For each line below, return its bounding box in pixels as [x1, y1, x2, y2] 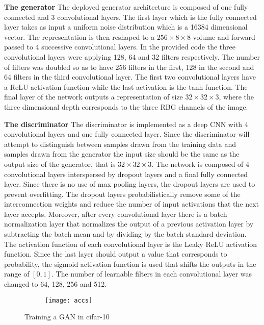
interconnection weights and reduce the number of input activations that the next [4, 198, 259, 209]
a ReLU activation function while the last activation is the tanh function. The [4, 81, 248, 92]
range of [4, 268, 30, 279]
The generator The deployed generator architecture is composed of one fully [4, 2, 248, 12]
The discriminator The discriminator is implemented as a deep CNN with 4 [4, 118, 248, 129]
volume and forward [193, 31, 255, 42]
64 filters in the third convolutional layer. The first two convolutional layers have [4, 71, 256, 82]
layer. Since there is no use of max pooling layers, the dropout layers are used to [4, 179, 255, 189]
